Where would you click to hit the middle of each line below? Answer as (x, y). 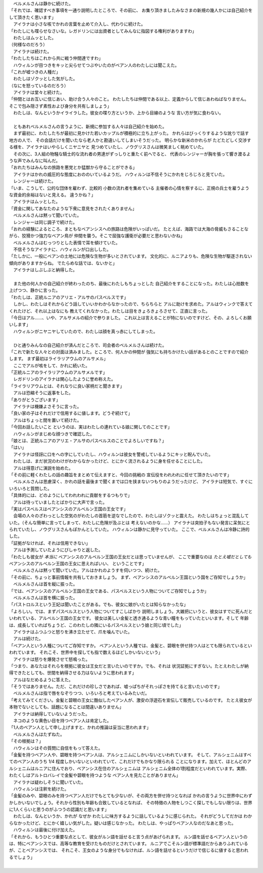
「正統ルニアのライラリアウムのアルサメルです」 (58, 372)
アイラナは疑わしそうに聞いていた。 (49, 782)
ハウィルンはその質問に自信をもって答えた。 (58, 748)
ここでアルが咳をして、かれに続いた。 (51, 365)
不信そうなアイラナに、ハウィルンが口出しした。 (62, 249)
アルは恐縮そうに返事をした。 (43, 393)
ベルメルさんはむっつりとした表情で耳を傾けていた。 (66, 243)
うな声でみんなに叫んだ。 (35, 161)
